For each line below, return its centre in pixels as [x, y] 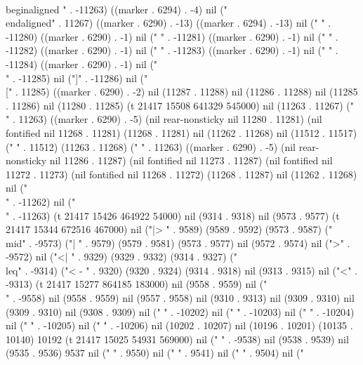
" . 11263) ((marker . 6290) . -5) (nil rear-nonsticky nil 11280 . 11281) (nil [164, 119]
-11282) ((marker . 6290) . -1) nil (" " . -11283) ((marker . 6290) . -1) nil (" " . [172, 50]
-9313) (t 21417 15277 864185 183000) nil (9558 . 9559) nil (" [137, 284]
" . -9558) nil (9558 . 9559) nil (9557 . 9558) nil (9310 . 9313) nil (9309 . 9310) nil [180, 298]
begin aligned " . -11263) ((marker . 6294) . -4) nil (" [117, 9]
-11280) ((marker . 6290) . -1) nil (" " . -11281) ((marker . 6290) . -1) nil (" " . [172, 36]
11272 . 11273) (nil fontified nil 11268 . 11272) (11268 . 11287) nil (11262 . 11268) [181, 174]
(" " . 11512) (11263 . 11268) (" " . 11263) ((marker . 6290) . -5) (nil [151, 146]
